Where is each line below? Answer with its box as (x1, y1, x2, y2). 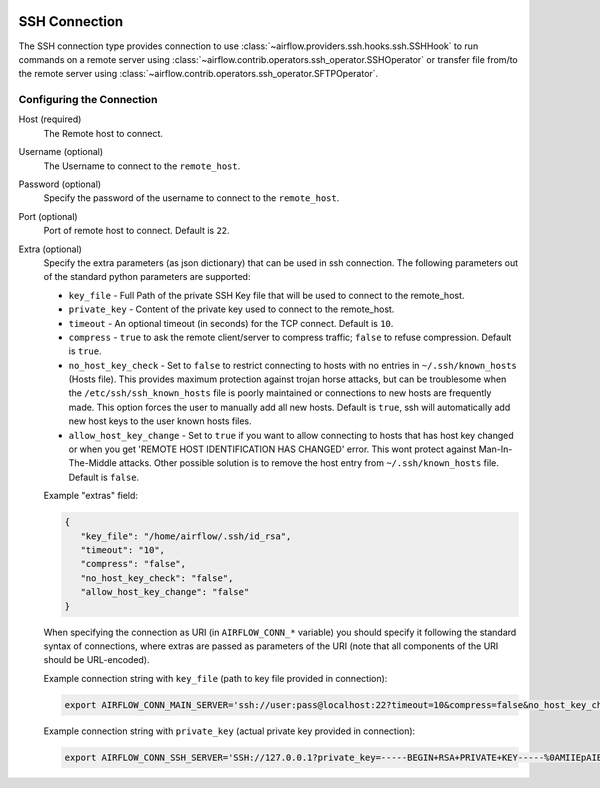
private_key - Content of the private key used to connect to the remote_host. (68, 303, 395, 315)
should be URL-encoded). (43, 654, 150, 666)
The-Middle (68, 457, 117, 469)
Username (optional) (18, 146, 104, 158)
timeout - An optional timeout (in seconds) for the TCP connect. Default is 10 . (68, 317, 394, 329)
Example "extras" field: (43, 490, 139, 502)
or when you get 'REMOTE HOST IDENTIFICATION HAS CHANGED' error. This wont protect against (68, 443, 477, 455)
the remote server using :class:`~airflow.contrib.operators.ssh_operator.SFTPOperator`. (18, 68, 379, 80)
